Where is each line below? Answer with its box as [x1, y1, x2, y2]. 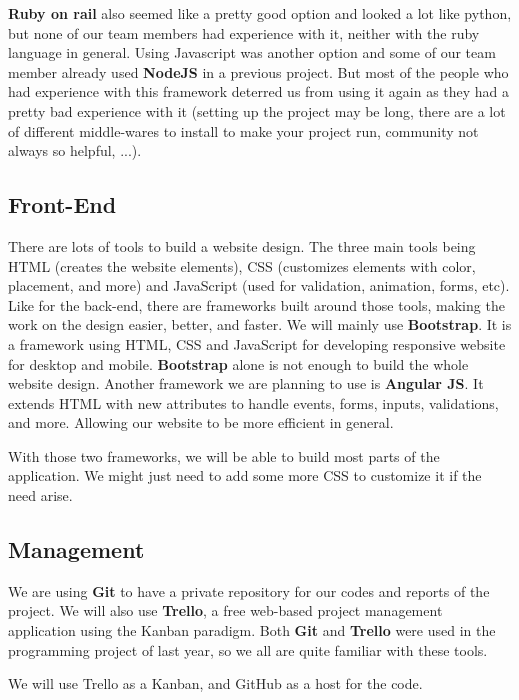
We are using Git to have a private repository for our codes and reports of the [8, 580, 490, 601]
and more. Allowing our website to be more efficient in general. [8, 412, 394, 433]
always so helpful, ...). [8, 140, 142, 161]
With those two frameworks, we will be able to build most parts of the [8, 445, 440, 466]
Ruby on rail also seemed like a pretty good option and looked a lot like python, [8, 3, 512, 23]
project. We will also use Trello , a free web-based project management [8, 600, 443, 621]
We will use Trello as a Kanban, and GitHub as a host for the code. [8, 673, 423, 694]
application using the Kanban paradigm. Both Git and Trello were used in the [8, 620, 496, 641]
